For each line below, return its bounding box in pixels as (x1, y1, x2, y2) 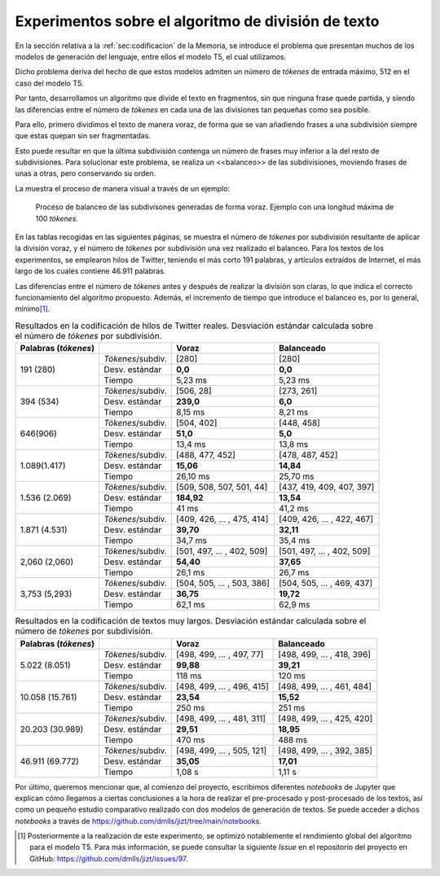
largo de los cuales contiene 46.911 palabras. (15, 266, 166, 276)
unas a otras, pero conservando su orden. (15, 169, 156, 178)
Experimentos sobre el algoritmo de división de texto (15, 12, 380, 30)
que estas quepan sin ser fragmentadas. (15, 131, 151, 141)
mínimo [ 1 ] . (15, 304, 51, 313)
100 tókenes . (35, 213, 79, 223)
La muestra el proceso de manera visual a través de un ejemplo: (15, 183, 231, 193)
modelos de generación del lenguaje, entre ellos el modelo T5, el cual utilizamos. (15, 51, 287, 61)
